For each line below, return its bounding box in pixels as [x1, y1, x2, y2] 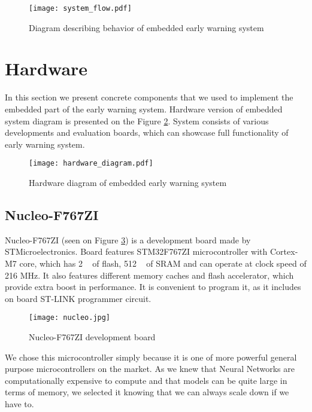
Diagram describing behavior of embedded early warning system [29, 21, 264, 33]
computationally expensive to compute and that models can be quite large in [5, 374, 287, 386]
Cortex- [269, 245, 298, 258]
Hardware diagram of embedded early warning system [29, 176, 227, 188]
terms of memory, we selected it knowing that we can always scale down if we [5, 386, 289, 398]
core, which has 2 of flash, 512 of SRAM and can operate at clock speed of [19, 257, 307, 269]
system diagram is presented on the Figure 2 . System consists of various [5, 114, 269, 127]
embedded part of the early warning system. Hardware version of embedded [5, 102, 283, 115]
